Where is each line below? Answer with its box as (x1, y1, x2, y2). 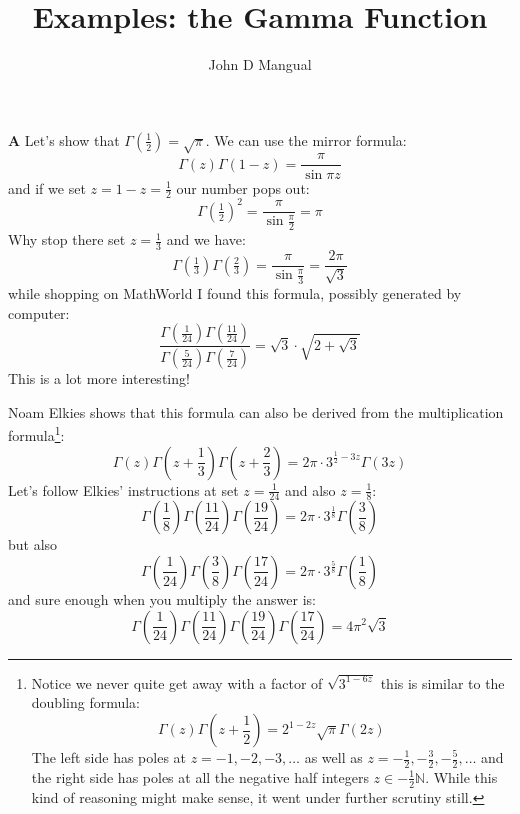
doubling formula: (31, 692, 140, 713)
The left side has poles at (31, 747, 187, 767)
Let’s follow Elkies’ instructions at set (8, 479, 239, 500)
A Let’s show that (8, 129, 120, 150)
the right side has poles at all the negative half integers (31, 766, 369, 787)
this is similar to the (380, 672, 505, 693)
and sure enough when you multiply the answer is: (8, 588, 316, 609)
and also (284, 479, 336, 500)
